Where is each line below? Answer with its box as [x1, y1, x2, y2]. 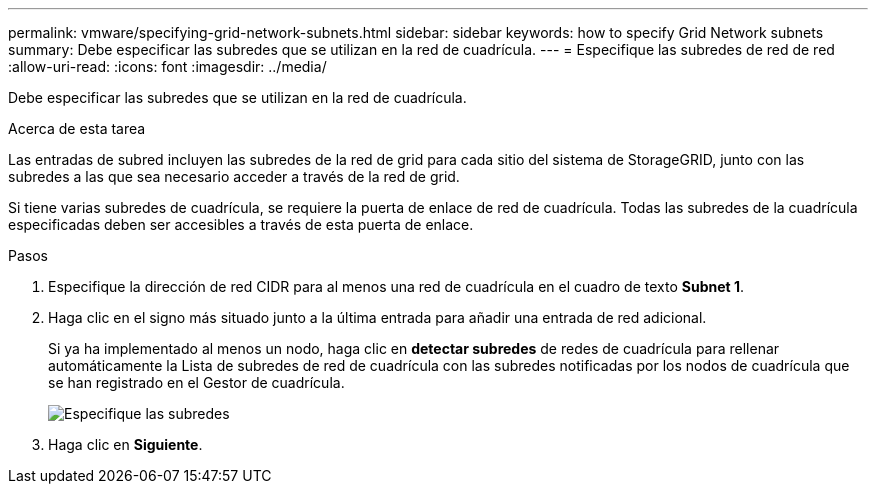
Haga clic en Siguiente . [48, 436, 203, 453]
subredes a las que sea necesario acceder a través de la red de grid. [8, 168, 460, 185]
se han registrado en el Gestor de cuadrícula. [48, 374, 345, 391]
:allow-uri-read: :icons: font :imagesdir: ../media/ [8, 58, 327, 75]
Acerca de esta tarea [8, 120, 146, 137]
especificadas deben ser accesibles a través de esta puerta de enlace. [8, 216, 474, 233]
